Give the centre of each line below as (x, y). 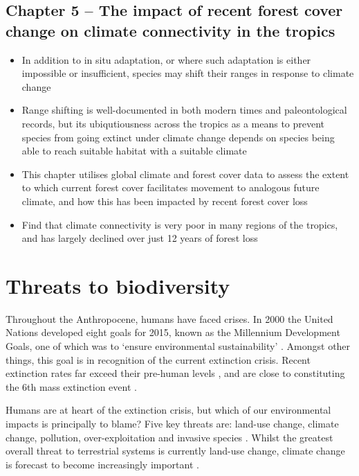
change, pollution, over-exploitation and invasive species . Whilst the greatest (169, 437)
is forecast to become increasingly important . (102, 464)
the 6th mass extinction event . (71, 386)
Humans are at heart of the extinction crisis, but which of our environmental (168, 410)
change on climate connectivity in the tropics (171, 30)
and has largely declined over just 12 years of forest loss (140, 238)
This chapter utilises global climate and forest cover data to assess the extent (185, 174)
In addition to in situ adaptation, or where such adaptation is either (166, 59)
